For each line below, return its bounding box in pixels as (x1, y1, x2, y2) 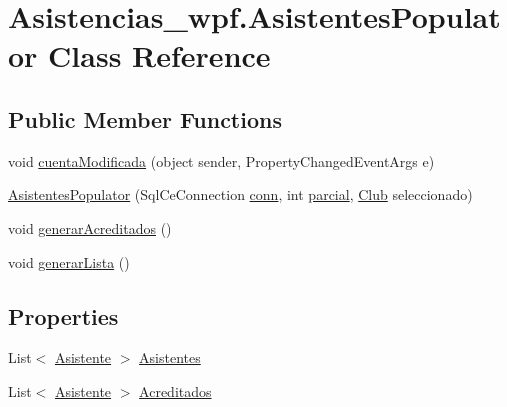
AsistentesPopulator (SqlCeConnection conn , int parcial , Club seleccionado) (8, 184, 473, 205)
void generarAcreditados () (8, 217, 172, 238)
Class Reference (48, 35, 271, 76)
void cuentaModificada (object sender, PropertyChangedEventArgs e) (8, 150, 435, 171)
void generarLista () (8, 251, 130, 272)
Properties (8, 300, 119, 331)
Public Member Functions (8, 103, 282, 134)
